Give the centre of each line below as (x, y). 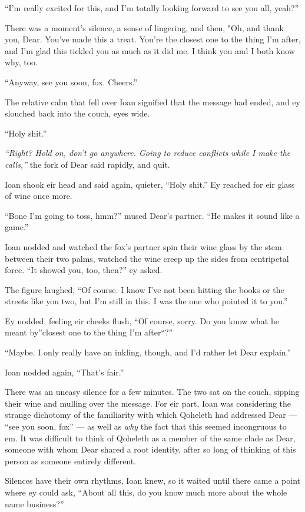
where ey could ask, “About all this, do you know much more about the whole (146, 492)
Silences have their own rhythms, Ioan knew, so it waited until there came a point (152, 481)
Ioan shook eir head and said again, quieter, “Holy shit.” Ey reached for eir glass (150, 184)
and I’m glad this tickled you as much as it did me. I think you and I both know (150, 50)
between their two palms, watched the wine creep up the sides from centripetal (147, 258)
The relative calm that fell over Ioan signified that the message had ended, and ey (152, 102)
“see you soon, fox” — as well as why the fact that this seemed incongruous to (146, 426)
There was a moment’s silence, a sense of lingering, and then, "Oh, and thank (144, 27)
